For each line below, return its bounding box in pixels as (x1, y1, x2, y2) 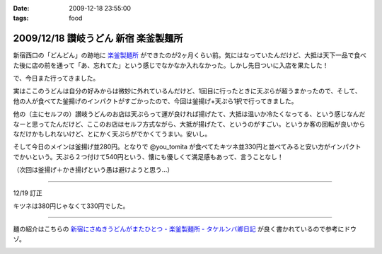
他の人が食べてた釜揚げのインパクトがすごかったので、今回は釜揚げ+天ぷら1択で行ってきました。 (13, 96, 298, 105)
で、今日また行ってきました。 (13, 74, 100, 83)
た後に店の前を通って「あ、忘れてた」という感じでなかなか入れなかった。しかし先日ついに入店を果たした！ (13, 61, 329, 69)
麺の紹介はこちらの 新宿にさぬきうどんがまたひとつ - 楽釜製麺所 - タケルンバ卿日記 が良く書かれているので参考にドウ (13, 225, 357, 233)
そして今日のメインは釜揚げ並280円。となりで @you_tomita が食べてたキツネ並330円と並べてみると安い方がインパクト (13, 142, 361, 151)
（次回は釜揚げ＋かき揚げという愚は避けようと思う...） (13, 166, 174, 174)
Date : (13, 4, 30, 12)
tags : (13, 14, 29, 23)
